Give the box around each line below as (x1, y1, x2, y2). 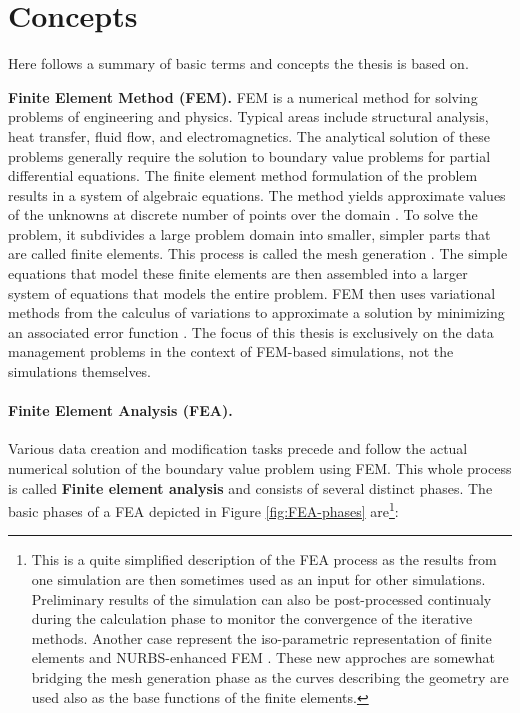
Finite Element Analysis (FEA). (8, 400, 233, 421)
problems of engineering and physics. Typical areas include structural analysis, (8, 106, 489, 127)
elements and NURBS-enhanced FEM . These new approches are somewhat (31, 647, 495, 668)
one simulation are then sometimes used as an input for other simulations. (31, 569, 486, 590)
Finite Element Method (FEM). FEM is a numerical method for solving (8, 86, 478, 107)
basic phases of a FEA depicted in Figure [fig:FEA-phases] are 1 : (8, 498, 399, 521)
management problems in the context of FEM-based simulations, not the (8, 341, 454, 362)
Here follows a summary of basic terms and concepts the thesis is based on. (8, 53, 469, 74)
